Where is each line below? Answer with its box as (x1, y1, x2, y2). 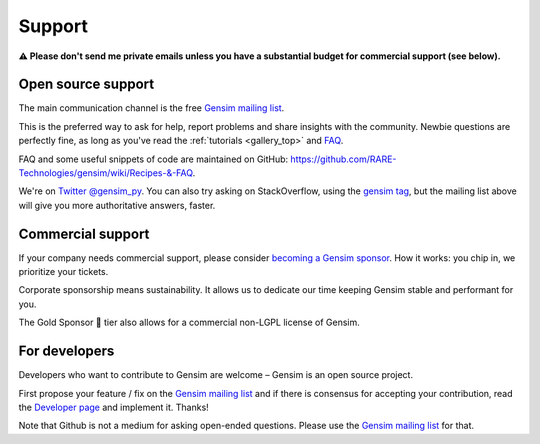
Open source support (18, 76, 155, 93)
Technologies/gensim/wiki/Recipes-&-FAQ (18, 167, 194, 179)
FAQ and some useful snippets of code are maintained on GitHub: (18, 153, 289, 165)
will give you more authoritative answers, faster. (18, 199, 216, 211)
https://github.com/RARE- (290, 153, 397, 165)
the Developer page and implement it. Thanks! (18, 401, 209, 413)
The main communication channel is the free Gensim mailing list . (18, 102, 285, 114)
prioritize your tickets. (18, 266, 109, 278)
